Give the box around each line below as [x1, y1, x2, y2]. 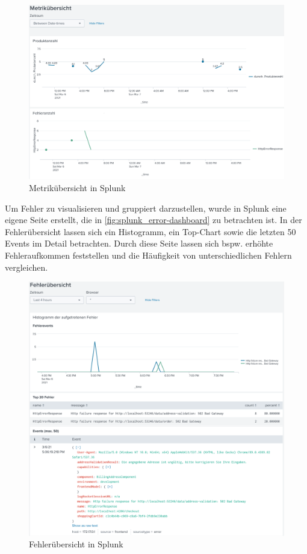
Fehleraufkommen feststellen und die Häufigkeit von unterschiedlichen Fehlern [5, 248, 292, 261]
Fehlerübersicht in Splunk [29, 538, 123, 550]
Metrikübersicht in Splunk [29, 181, 126, 194]
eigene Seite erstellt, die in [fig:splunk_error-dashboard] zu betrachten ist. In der [5, 213, 302, 226]
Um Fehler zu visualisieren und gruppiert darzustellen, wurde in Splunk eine [5, 201, 287, 214]
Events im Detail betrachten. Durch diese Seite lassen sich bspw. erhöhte [5, 237, 273, 250]
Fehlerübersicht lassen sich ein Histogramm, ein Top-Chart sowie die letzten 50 [5, 225, 296, 238]
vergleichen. [5, 260, 48, 273]
